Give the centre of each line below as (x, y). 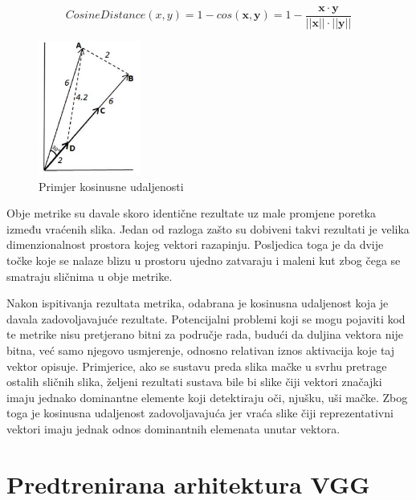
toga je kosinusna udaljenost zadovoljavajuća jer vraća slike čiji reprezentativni (200, 413)
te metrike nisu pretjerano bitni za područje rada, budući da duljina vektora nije (205, 334)
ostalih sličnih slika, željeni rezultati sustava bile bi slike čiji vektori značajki (194, 382)
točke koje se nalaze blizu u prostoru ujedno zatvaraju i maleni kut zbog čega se (204, 260)
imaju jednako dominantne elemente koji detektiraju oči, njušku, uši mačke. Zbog (207, 397)
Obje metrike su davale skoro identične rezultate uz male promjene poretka (191, 213)
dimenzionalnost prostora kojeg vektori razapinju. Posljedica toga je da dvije (195, 244)
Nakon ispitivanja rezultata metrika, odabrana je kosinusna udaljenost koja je (198, 303)
